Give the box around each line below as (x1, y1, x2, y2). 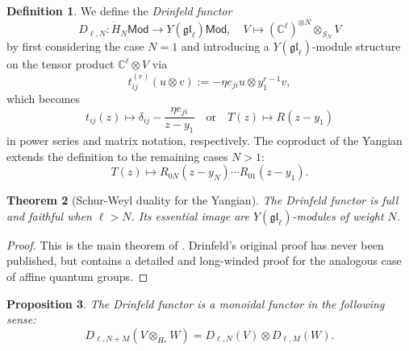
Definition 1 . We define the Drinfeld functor (6, 2, 232, 19)
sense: (6, 311, 36, 328)
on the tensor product (6, 56, 115, 72)
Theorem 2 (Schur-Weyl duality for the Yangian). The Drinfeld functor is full (6, 192, 399, 209)
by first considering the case (6, 38, 144, 55)
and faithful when (6, 207, 92, 224)
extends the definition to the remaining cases (6, 147, 228, 164)
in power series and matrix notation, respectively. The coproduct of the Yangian (6, 132, 403, 148)
